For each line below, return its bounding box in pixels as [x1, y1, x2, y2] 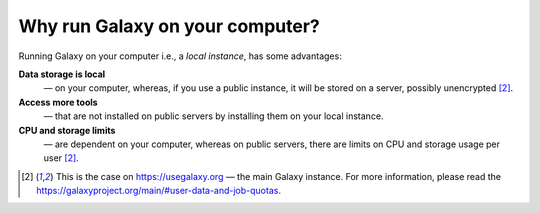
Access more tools [18, 96, 99, 108]
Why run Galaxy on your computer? [18, 15, 320, 37]
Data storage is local [18, 68, 106, 80]
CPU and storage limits [18, 124, 116, 136]
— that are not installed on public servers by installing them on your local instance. [43, 110, 384, 122]
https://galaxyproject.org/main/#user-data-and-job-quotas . [36, 185, 282, 197]
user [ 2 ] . [43, 152, 79, 164]
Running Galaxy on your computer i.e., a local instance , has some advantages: [18, 50, 342, 62]
